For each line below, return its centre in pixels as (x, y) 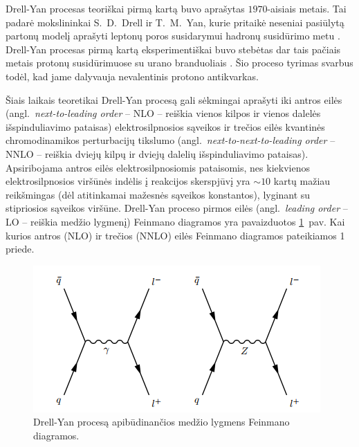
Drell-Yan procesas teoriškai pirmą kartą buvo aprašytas (125, 8)
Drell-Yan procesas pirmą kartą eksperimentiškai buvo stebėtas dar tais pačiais (173, 49)
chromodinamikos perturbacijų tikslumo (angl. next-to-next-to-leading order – (171, 140)
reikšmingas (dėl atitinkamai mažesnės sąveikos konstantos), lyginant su (158, 194)
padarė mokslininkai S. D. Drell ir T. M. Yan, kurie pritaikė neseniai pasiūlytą (175, 22)
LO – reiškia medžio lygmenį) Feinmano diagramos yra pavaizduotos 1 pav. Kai (175, 221)
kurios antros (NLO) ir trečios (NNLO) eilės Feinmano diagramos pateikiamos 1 (175, 235)
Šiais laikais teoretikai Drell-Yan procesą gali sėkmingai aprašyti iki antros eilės (174, 99)
